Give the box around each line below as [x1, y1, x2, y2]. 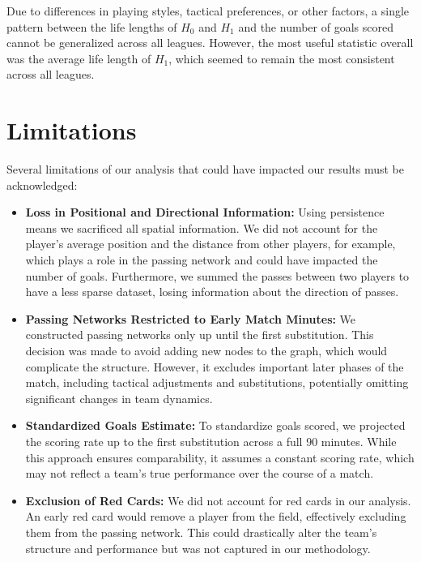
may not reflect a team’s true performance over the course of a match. [25, 465, 374, 482]
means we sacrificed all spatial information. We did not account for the [25, 219, 378, 236]
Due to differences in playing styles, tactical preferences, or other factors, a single [6, 2, 410, 19]
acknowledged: [6, 176, 78, 193]
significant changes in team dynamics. [25, 389, 213, 406]
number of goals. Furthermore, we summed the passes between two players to [25, 267, 410, 284]
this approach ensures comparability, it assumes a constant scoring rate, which [25, 448, 415, 465]
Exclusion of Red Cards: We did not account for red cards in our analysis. [25, 491, 411, 508]
